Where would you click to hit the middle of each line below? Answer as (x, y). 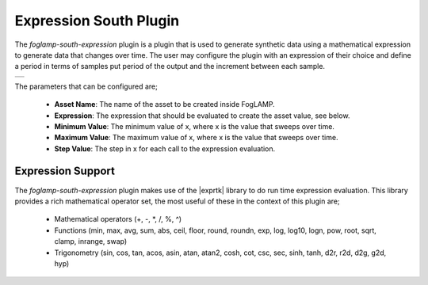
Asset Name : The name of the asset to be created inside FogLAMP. (164, 104)
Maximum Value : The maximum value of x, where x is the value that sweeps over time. (196, 138)
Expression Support (65, 171)
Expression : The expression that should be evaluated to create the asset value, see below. (202, 116)
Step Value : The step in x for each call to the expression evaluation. (165, 148)
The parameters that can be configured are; (86, 86)
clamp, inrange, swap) (91, 241)
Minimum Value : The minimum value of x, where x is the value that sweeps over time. (194, 126)
